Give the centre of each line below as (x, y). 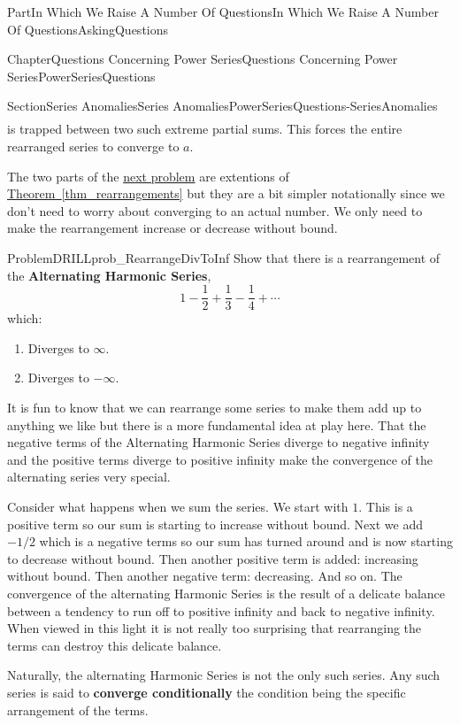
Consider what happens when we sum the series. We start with (178, 507)
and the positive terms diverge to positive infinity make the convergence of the (220, 459)
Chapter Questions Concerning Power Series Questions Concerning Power (203, 59)
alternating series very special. (89, 477)
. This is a (386, 507)
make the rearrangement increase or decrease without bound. (172, 228)
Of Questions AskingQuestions (88, 29)
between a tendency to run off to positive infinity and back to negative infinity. (221, 610)
